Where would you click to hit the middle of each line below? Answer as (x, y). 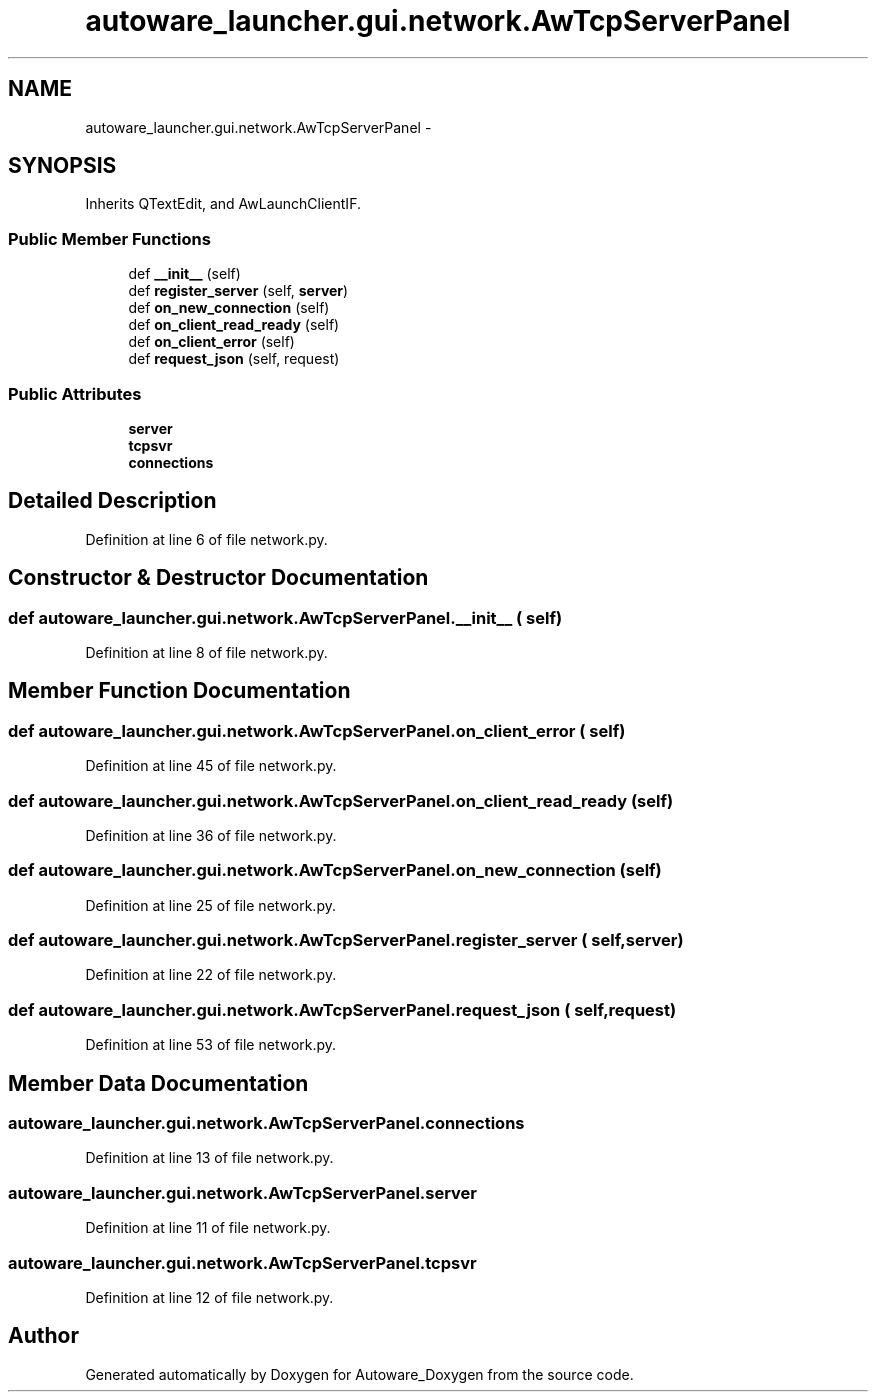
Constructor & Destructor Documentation (218, 578)
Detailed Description (112, 501)
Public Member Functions (109, 238)
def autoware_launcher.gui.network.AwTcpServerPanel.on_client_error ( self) (317, 730)
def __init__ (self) (184, 274)
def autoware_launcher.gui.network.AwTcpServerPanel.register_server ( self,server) (346, 940)
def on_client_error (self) (211, 342)
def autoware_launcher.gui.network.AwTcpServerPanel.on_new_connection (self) (335, 870)
